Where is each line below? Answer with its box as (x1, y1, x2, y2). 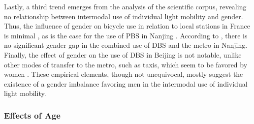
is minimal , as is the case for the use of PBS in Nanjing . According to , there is (4, 30, 248, 40)
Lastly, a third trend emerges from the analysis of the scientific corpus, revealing (4, 1, 247, 11)
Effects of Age (4, 109, 61, 121)
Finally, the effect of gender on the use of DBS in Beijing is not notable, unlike (4, 49, 242, 60)
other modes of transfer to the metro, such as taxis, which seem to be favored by (4, 59, 248, 69)
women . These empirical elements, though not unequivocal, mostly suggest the (4, 69, 243, 79)
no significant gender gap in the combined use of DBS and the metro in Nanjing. (4, 40, 248, 50)
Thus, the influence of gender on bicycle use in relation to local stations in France (4, 21, 250, 31)
